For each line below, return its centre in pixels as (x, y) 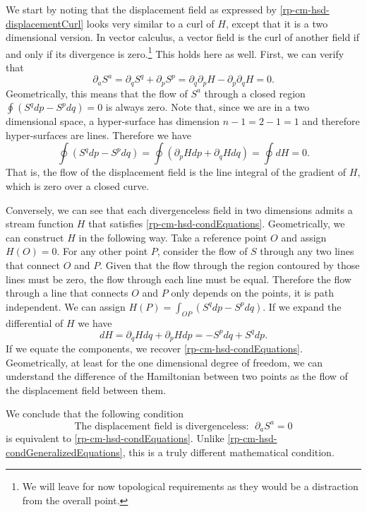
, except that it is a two (277, 23)
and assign (304, 237)
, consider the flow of (202, 251)
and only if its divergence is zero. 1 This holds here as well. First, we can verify (175, 52)
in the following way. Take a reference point (173, 237)
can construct (35, 237)
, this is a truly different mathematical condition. (228, 452)
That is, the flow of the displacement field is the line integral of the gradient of (176, 172)
